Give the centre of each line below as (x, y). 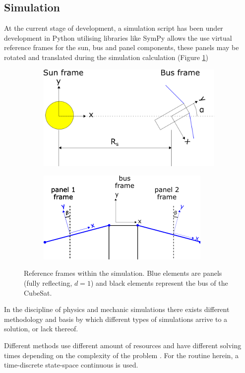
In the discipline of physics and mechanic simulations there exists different (117, 309)
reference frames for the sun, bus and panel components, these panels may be (122, 47)
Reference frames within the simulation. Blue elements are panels (123, 273)
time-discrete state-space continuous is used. (71, 365)
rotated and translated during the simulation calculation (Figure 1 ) (106, 57)
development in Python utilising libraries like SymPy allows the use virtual (118, 37)
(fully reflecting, (48, 283)
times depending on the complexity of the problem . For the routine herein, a (121, 355)
